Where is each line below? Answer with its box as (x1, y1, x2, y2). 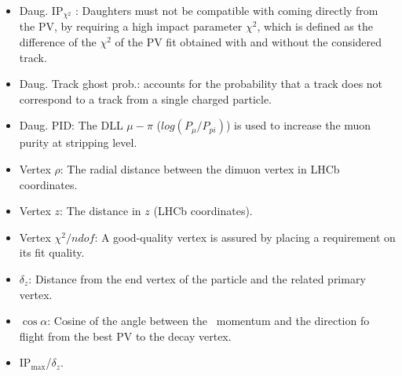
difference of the (19, 34, 97, 50)
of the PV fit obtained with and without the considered (115, 34, 382, 50)
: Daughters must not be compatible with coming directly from (75, 2, 378, 18)
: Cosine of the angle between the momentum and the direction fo (47, 312, 370, 329)
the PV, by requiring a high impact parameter (19, 18, 243, 35)
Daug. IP (19, 2, 64, 18)
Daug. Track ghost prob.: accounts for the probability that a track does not (19, 75, 383, 92)
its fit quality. (19, 244, 85, 261)
